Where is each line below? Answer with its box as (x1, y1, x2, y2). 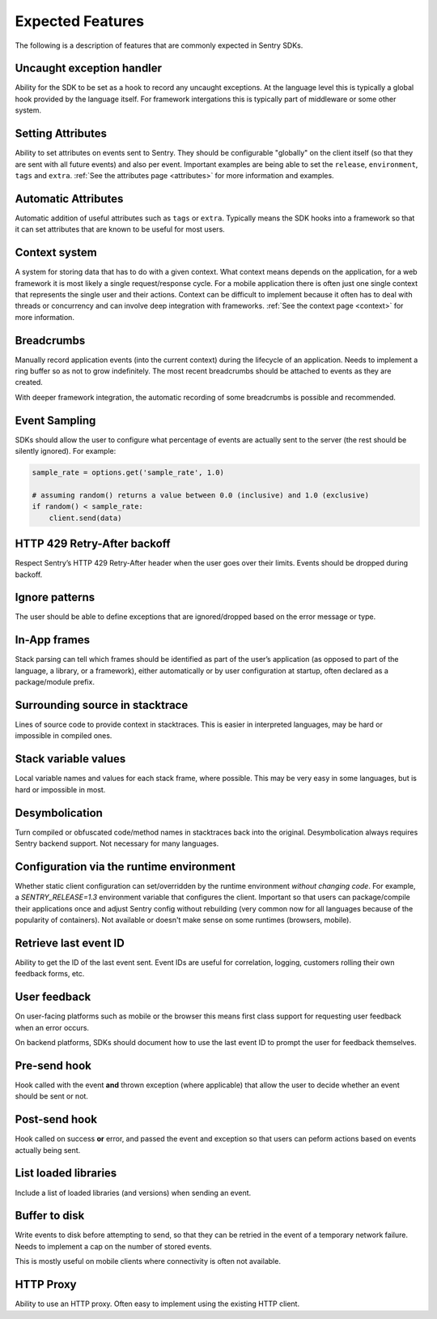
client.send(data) (49, 513, 122, 523)
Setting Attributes (15, 126, 108, 141)
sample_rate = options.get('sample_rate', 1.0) (32, 468, 224, 477)
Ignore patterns (15, 591, 95, 604)
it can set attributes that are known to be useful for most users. (15, 224, 226, 234)
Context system (15, 245, 97, 259)
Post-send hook (15, 1112, 97, 1126)
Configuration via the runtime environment (15, 860, 236, 873)
